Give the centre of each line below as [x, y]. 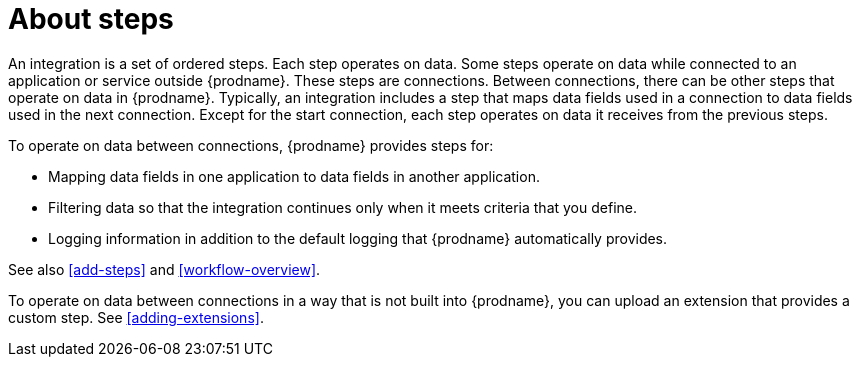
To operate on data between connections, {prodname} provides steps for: [251, 145]
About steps [91, 19]
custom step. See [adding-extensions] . [136, 317]
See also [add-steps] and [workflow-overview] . [164, 269]
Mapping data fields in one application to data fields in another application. [294, 176]
